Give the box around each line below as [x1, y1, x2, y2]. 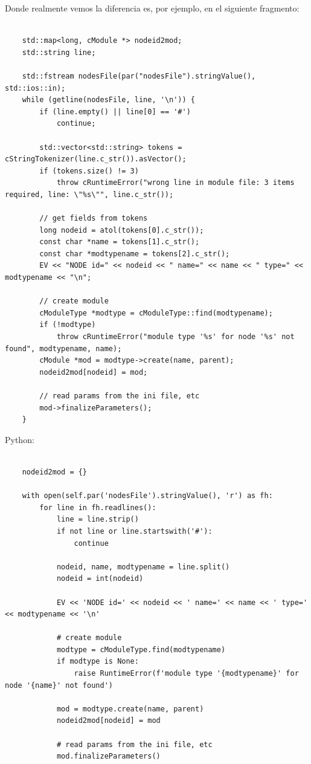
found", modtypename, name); [5, 344, 122, 353]
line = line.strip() [56, 515, 139, 524]
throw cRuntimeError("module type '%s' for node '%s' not [56, 332, 295, 342]
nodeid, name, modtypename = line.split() [56, 562, 230, 571]
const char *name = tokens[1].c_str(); [39, 238, 200, 247]
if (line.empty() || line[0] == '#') [39, 107, 191, 116]
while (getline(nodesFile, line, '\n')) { [22, 95, 195, 105]
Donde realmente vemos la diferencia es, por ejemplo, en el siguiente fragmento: [5, 2, 300, 14]
